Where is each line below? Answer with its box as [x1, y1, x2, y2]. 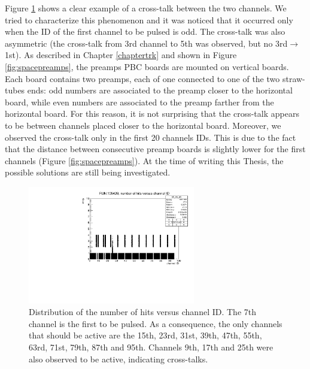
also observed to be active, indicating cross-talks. [29, 352, 208, 365]
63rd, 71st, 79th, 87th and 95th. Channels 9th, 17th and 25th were [29, 341, 273, 353]
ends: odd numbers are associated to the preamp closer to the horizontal [27, 84, 293, 96]
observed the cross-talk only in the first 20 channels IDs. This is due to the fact [5, 131, 296, 143]
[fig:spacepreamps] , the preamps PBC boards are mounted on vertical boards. [5, 60, 289, 72]
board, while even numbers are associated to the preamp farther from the [5, 95, 274, 108]
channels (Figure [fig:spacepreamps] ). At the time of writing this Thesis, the [5, 154, 284, 167]
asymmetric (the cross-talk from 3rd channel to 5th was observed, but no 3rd [5, 37, 288, 49]
